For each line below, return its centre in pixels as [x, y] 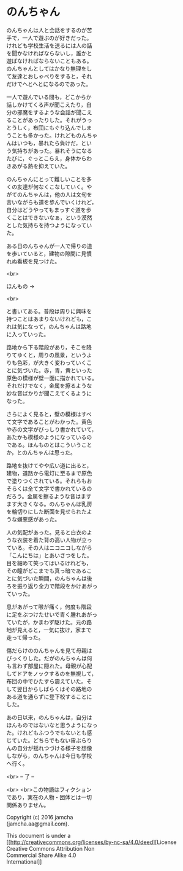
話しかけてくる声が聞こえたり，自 [49, 104]
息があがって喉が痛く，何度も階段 [49, 607]
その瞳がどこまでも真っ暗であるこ [49, 571]
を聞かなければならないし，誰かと [49, 53]
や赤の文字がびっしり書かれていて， [52, 429]
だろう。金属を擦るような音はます [49, 496]
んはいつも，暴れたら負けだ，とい [49, 143]
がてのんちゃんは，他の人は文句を [49, 194]
